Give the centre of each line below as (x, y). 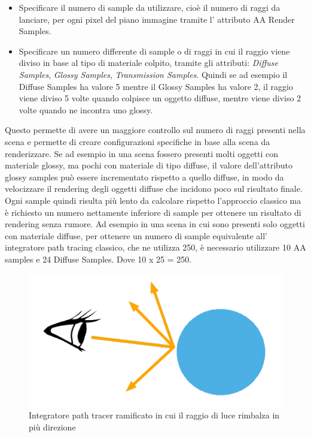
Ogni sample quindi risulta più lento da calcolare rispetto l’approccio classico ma (153, 200)
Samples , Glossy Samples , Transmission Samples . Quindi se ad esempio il (153, 74)
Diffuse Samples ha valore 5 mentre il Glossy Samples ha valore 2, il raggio (156, 86)
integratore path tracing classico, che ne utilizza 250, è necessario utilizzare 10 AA (155, 247)
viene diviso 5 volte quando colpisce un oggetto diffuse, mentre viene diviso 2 (160, 98)
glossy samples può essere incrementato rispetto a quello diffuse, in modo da (144, 177)
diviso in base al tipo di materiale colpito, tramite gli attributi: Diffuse (148, 63)
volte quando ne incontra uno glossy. (86, 109)
